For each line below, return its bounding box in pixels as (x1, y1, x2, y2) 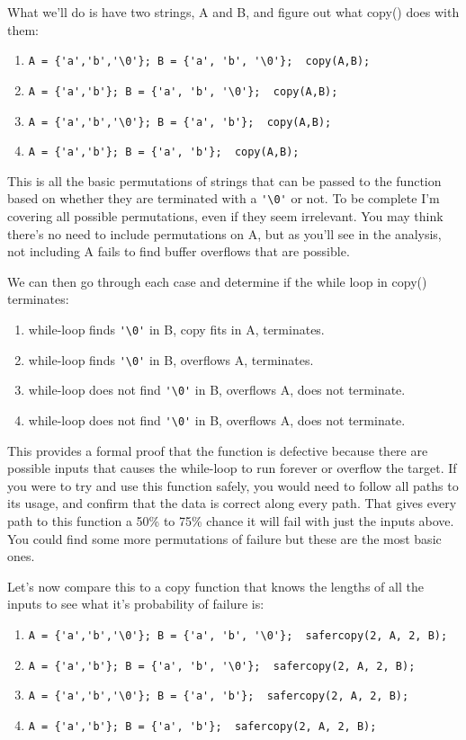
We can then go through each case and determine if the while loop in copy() (7, 272, 427, 290)
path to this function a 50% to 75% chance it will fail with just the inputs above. (7, 512, 454, 530)
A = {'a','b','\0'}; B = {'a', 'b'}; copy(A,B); (28, 115, 332, 129)
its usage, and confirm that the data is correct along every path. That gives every (7, 494, 457, 513)
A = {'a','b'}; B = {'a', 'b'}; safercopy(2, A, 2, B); (28, 719, 377, 733)
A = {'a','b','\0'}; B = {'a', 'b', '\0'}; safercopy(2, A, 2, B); (28, 629, 448, 642)
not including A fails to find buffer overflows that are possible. (7, 242, 350, 261)
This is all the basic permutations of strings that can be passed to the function (7, 171, 442, 190)
